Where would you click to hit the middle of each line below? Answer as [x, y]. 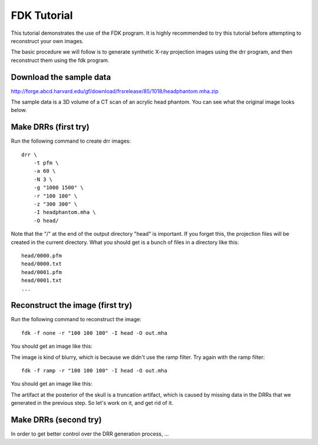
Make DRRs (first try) [50, 127]
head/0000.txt [42, 264]
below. [19, 110]
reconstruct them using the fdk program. [60, 60]
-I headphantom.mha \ [65, 212]
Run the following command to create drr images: [71, 141]
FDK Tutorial [42, 15]
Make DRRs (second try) [57, 420]
